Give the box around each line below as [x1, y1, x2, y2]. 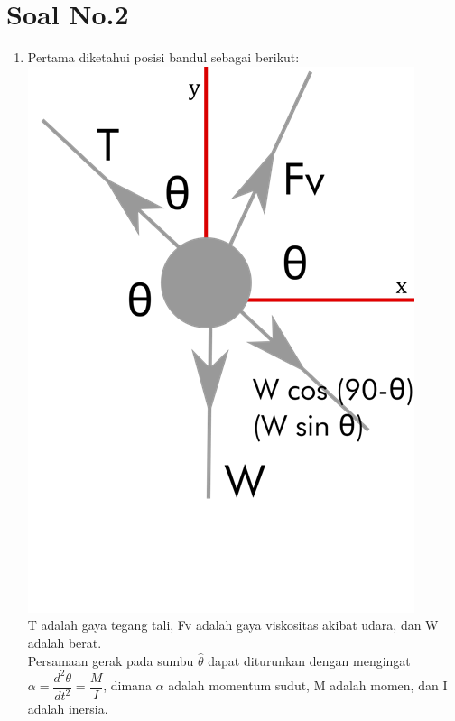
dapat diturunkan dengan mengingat [208, 651, 411, 670]
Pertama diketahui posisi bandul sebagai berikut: [27, 48, 300, 67]
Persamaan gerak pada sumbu [27, 651, 194, 670]
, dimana [103, 676, 152, 695]
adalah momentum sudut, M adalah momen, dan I [168, 676, 448, 695]
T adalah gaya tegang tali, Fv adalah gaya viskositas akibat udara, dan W [27, 615, 439, 634]
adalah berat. [27, 633, 102, 652]
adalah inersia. [27, 699, 108, 717]
